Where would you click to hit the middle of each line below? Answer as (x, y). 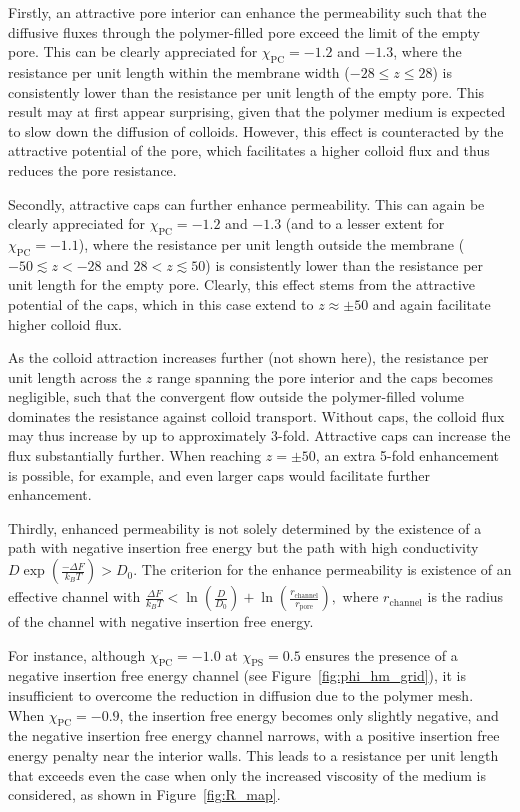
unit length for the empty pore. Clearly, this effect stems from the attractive (242, 284)
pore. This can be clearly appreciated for (133, 51)
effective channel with (74, 596)
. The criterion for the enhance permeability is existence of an (322, 569)
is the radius (465, 596)
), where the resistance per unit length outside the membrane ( (271, 243)
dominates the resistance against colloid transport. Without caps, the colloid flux (256, 415)
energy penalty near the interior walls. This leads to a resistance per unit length (253, 755)
